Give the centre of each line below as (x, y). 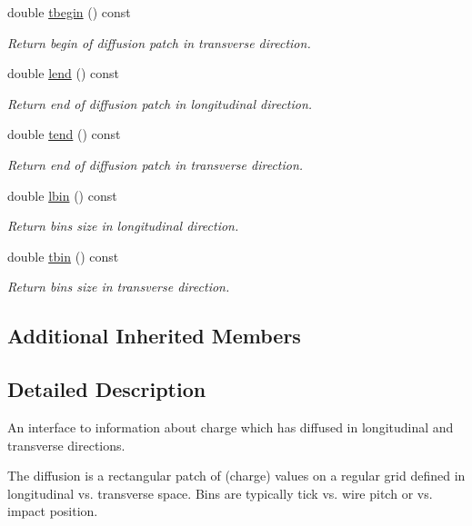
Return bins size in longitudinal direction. (123, 226)
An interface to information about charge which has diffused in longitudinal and (231, 427)
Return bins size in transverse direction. (119, 287)
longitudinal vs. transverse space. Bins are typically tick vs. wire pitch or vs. (220, 493)
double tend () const (64, 134)
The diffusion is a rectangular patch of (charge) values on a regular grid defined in (236, 476)
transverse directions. (66, 445)
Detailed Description (107, 389)
